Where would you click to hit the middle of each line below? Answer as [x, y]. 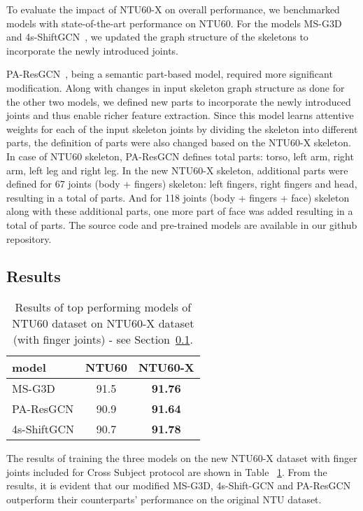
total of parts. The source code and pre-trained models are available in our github [182, 224]
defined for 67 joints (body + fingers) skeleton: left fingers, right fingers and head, [182, 184]
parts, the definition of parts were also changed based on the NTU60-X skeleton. [179, 142]
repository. [29, 238]
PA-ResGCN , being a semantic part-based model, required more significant [170, 74]
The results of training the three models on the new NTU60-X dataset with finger [182, 458]
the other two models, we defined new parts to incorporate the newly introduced [179, 101]
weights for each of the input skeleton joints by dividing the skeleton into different [182, 128]
